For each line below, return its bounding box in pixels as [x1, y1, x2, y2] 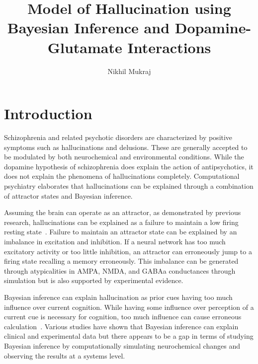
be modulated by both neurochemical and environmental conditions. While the [4, 151, 244, 162]
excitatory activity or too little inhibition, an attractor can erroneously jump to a [4, 246, 252, 256]
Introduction [4, 103, 92, 124]
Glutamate [47, 37, 122, 57]
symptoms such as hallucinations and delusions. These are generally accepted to [4, 142, 248, 152]
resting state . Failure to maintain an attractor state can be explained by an [4, 226, 237, 237]
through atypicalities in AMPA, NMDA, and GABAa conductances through [4, 265, 236, 276]
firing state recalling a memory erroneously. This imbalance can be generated [4, 256, 239, 266]
